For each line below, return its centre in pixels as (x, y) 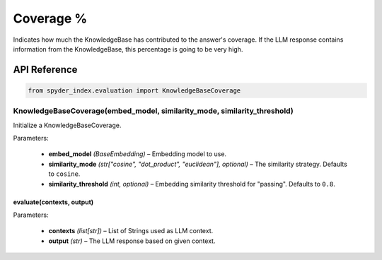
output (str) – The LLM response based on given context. (132, 241)
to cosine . (64, 174)
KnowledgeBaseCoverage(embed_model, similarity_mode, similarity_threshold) (153, 111)
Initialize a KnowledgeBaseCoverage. (67, 125)
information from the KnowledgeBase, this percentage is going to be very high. (128, 49)
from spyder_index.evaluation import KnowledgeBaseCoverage (134, 90)
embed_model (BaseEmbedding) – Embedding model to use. (137, 154)
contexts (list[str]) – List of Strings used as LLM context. (131, 231)
